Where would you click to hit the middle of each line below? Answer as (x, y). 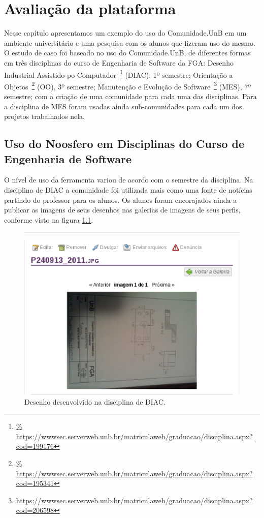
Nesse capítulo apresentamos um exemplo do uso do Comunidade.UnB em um (125, 33)
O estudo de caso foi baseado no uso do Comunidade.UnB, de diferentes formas (127, 53)
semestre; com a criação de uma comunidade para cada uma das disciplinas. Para (130, 96)
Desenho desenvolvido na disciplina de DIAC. (95, 401)
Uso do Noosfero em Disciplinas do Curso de (124, 144)
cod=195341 (35, 483)
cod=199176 (35, 446)
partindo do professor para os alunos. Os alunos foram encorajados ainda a (121, 200)
